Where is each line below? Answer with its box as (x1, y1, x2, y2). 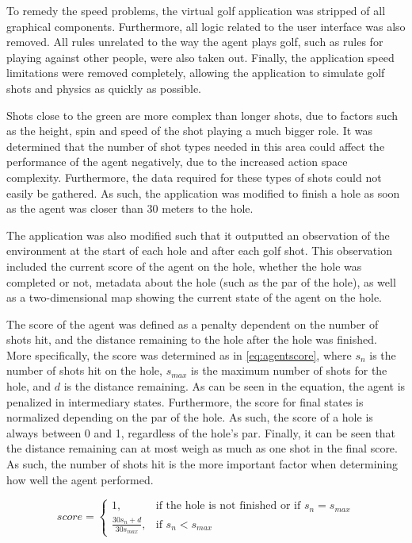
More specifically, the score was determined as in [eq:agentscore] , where (6, 346, 352, 363)
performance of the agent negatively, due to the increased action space (6, 153, 348, 170)
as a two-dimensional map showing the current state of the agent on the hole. (6, 289, 383, 306)
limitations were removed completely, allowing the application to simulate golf (6, 64, 385, 81)
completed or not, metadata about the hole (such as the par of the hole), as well (6, 273, 396, 290)
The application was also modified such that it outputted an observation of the (6, 226, 390, 243)
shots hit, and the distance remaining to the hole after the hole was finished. (6, 331, 377, 348)
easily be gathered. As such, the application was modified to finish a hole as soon (6, 184, 400, 201)
